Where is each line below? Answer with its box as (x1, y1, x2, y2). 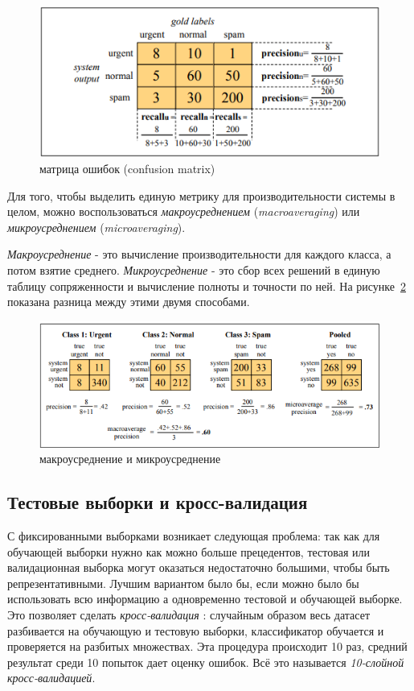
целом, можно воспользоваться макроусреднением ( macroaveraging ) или (7, 203, 360, 220)
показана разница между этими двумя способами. (7, 293, 250, 310)
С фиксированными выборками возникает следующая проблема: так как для (7, 527, 380, 544)
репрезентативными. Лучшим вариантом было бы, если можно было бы (7, 574, 359, 591)
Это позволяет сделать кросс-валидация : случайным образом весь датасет (7, 606, 371, 623)
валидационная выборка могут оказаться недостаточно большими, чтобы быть (7, 559, 390, 576)
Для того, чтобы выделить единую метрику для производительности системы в (7, 187, 396, 204)
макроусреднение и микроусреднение (39, 450, 221, 467)
